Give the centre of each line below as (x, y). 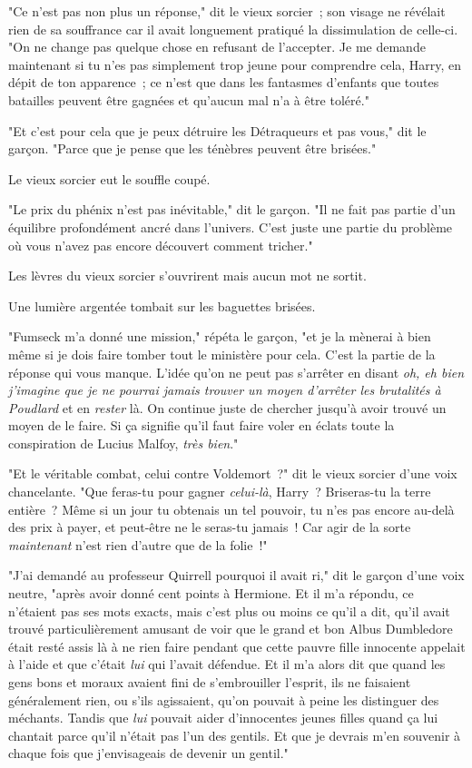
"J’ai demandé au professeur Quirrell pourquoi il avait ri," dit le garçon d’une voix (236, 575)
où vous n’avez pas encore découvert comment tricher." (161, 245)
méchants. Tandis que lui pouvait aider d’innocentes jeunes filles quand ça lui (223, 718)
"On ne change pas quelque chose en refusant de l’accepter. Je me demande (217, 47)
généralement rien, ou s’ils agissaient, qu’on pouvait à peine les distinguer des (224, 699)
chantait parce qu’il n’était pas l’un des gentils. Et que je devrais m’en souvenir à (235, 735)
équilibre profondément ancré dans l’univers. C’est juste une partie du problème (231, 226)
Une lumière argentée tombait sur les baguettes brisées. (162, 305)
